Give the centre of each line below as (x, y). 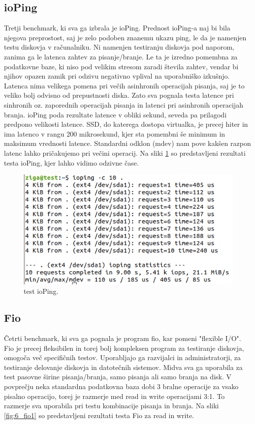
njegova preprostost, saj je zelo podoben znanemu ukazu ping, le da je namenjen (125, 37)
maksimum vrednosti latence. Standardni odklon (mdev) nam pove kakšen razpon (127, 143)
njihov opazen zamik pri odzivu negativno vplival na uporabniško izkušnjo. (117, 76)
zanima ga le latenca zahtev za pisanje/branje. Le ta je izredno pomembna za (121, 56)
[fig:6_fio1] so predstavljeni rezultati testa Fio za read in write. (99, 415)
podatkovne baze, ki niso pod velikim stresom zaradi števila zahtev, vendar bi (121, 66)
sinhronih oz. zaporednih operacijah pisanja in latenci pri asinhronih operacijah (124, 104)
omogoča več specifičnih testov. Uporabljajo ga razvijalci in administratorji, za (123, 357)
